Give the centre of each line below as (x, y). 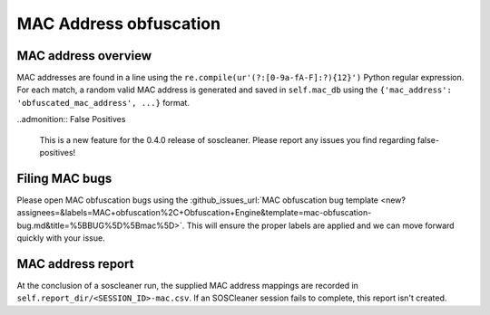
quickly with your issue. (61, 238)
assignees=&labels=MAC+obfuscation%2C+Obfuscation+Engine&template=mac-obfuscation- (194, 213)
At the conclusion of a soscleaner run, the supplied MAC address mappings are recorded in (187, 286)
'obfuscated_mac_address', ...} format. (103, 102)
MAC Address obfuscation (119, 24)
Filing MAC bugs (64, 178)
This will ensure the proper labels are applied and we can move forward (320, 225)
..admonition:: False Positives (71, 119)
